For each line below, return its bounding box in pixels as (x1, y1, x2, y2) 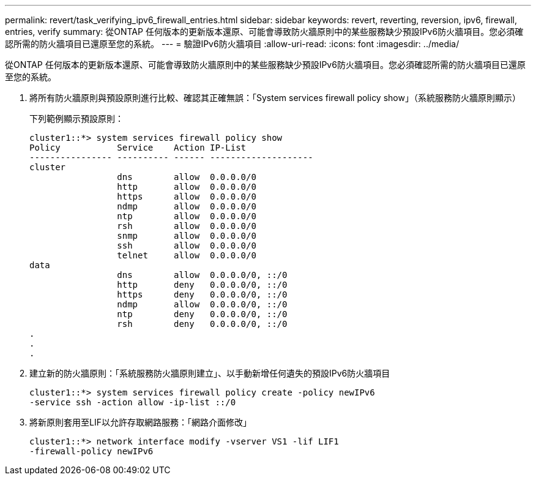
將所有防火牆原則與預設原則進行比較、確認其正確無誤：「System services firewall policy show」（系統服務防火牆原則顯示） (29, 92, 521, 103)
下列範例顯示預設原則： (29, 113, 124, 124)
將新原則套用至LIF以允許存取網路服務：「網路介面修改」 (29, 417, 251, 427)
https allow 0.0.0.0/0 (117, 192, 256, 201)
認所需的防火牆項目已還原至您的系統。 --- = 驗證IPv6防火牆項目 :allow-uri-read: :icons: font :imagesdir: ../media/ (5, 39, 460, 49)
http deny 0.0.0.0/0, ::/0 (117, 280, 288, 290)
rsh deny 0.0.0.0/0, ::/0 (117, 319, 288, 329)
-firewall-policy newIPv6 (29, 446, 154, 456)
